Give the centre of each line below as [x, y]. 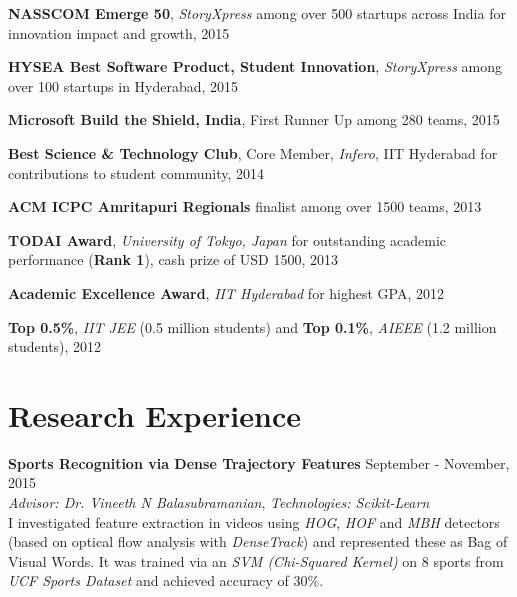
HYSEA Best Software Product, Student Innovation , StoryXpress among [255, 66]
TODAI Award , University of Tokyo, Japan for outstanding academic [227, 239]
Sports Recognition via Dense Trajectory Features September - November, [259, 462]
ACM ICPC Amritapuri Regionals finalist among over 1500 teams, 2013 [245, 206]
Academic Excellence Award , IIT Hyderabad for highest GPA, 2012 [226, 292]
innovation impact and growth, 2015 [119, 32]
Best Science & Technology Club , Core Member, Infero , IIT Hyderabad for [253, 152]
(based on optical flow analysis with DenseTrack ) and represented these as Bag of [258, 541]
